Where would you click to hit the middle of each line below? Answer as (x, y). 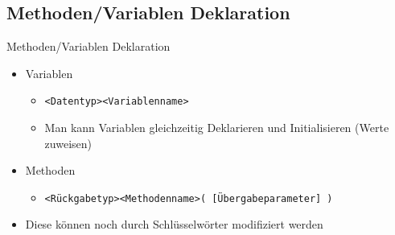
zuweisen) (68, 143)
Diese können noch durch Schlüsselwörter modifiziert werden (174, 224)
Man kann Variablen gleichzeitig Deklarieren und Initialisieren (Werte (217, 128)
